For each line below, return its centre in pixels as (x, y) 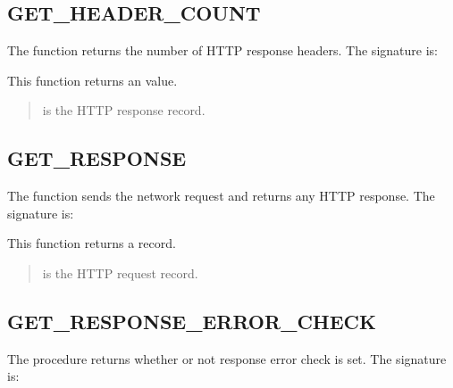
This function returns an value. (92, 80)
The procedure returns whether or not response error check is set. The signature (227, 358)
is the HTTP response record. (124, 110)
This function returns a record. (92, 243)
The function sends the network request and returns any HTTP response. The (221, 196)
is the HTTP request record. (120, 272)
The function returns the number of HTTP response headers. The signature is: (222, 50)
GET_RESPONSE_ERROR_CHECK (192, 321)
